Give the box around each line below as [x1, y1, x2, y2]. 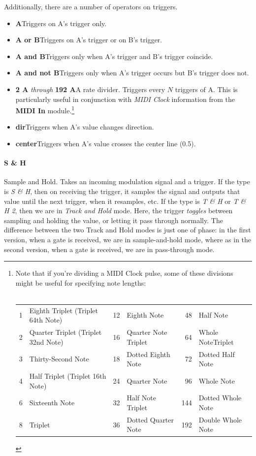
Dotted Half [198, 349, 235, 359]
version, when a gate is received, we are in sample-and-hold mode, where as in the [4, 234, 252, 244]
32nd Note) [29, 336, 64, 347]
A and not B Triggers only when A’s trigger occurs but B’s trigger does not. [15, 67, 249, 78]
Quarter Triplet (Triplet [29, 327, 102, 337]
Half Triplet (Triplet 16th [29, 370, 106, 381]
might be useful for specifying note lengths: [15, 277, 146, 288]
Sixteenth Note [29, 397, 75, 408]
